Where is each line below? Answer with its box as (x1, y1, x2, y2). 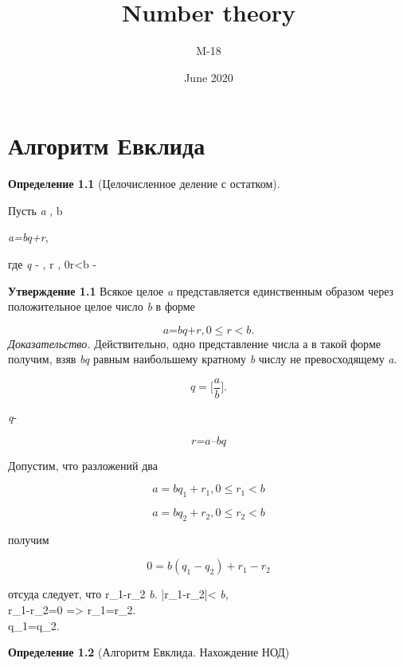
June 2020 (184, 69, 233, 85)
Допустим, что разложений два (8, 456, 158, 473)
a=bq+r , (8, 229, 49, 245)
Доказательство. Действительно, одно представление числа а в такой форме (8, 335, 381, 351)
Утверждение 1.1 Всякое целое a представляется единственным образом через (8, 282, 394, 299)
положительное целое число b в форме (8, 298, 195, 315)
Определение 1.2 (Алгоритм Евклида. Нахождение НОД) (8, 644, 290, 660)
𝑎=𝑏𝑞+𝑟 (162, 324, 201, 336)
